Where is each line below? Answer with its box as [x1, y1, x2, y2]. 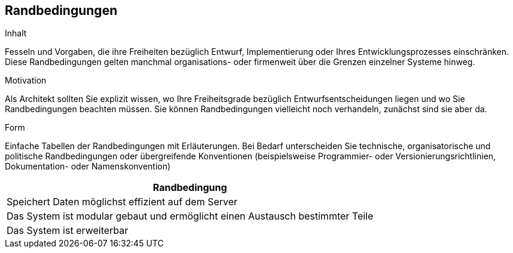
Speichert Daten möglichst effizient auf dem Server [7, 196, 238, 208]
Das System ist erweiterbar [7, 224, 129, 237]
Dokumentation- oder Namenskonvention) [5, 161, 171, 172]
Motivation [5, 75, 47, 86]
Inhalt [5, 28, 27, 39]
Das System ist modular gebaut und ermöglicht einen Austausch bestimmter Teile [7, 210, 374, 223]
